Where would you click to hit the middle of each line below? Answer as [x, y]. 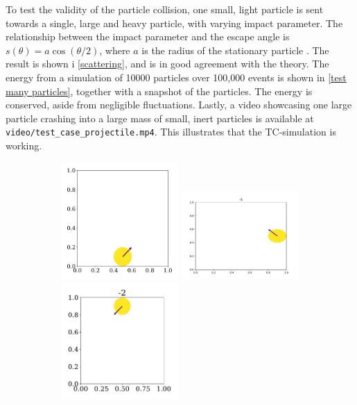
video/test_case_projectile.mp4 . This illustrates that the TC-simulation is [171, 132]
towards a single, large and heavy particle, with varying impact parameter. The [174, 23]
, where [115, 50]
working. [24, 145]
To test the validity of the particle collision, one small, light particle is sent [165, 9]
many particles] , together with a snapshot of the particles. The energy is [159, 91]
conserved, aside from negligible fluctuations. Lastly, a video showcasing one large [179, 105]
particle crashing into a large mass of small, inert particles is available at [160, 118]
